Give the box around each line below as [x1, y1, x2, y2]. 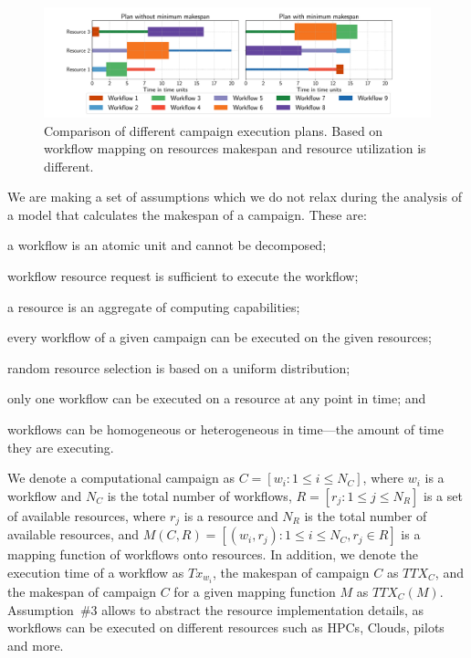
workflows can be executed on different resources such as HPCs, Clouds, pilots [7, 618, 445, 637]
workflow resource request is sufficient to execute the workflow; [7, 266, 359, 286]
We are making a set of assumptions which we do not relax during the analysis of [7, 187, 462, 206]
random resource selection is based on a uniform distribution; [7, 358, 351, 377]
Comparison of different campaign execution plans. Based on [44, 120, 383, 140]
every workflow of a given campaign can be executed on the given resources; [7, 328, 432, 347]
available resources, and [7, 525, 140, 544]
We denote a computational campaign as [7, 468, 235, 487]
